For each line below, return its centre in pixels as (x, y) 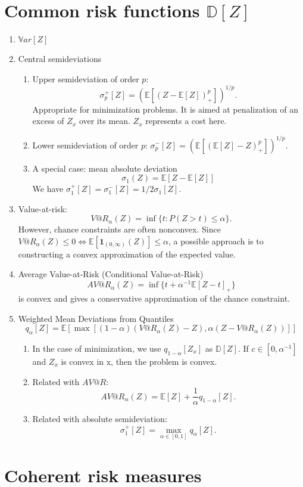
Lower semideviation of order (85, 145)
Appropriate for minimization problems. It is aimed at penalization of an (165, 109)
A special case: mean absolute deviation (105, 168)
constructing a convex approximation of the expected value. (127, 254)
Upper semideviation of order (86, 78)
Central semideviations (60, 59)
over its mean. (104, 121)
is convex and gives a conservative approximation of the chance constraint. (154, 298)
